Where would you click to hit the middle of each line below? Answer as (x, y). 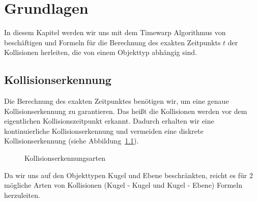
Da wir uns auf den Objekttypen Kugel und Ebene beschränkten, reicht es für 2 (128, 175)
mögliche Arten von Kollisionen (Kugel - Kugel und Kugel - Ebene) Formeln (123, 185)
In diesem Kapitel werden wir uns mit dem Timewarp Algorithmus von (115, 32)
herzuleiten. (22, 195)
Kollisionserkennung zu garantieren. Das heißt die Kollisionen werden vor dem (126, 111)
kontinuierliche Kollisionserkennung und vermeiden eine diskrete (104, 131)
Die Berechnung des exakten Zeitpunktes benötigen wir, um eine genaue (117, 101)
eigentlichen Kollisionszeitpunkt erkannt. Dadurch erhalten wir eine (109, 121)
